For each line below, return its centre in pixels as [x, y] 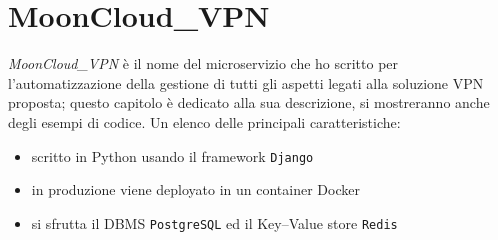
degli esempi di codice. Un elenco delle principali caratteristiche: [204, 121]
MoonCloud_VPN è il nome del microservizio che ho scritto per [203, 63]
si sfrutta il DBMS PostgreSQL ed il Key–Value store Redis [214, 222]
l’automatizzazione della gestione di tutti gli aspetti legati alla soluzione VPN [246, 82]
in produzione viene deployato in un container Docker [195, 189]
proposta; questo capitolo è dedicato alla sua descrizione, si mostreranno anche [249, 102]
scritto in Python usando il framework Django [172, 155]
